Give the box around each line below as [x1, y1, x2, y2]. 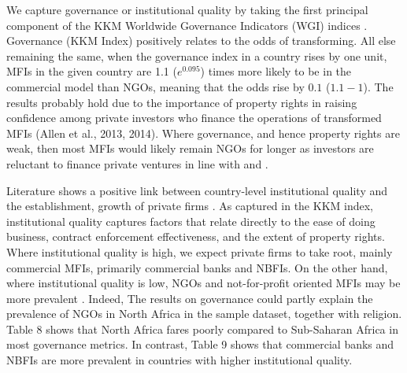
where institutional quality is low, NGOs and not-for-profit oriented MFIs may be [6, 275, 401, 291]
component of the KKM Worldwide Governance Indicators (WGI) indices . [6, 17, 368, 33]
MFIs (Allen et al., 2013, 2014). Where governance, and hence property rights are [6, 124, 400, 141]
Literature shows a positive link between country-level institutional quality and [6, 182, 388, 198]
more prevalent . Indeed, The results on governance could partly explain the [6, 290, 373, 306]
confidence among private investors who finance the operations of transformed [6, 109, 382, 126]
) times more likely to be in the [200, 63, 352, 79]
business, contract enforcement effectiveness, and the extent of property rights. [6, 228, 385, 245]
